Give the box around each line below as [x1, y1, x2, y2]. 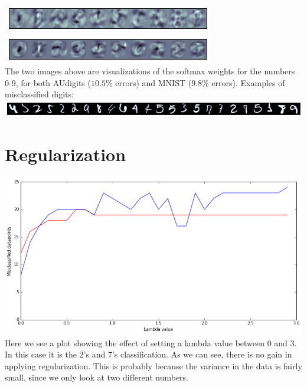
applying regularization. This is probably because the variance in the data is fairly [5, 359, 302, 372]
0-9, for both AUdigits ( [5, 76, 91, 88]
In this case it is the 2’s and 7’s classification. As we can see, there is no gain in [5, 348, 292, 360]
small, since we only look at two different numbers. [5, 371, 188, 383]
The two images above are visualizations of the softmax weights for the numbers [5, 65, 295, 77]
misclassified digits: [5, 88, 74, 100]
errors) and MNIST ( [115, 76, 192, 88]
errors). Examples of [211, 76, 285, 88]
